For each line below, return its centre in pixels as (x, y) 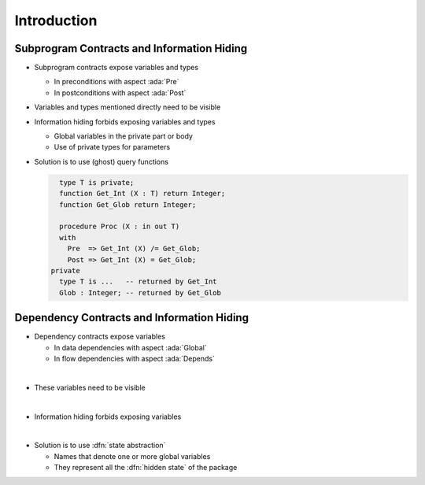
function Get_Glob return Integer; (128, 204)
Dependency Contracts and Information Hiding (132, 318)
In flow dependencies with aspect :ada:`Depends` (135, 358)
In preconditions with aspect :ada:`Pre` (117, 82)
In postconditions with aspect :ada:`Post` (120, 93)
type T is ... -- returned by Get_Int (138, 282)
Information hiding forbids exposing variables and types (125, 121)
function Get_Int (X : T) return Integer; (142, 194)
